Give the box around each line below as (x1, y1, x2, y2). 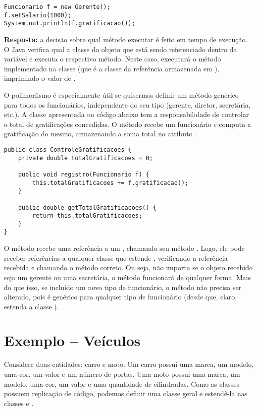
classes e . (4, 398, 34, 408)
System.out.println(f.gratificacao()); (4, 20, 135, 27)
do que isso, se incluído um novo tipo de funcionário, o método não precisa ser (4, 282, 242, 292)
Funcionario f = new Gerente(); (4, 3, 110, 10)
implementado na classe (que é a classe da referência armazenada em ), (4, 63, 219, 73)
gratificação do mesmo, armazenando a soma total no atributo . (4, 128, 197, 139)
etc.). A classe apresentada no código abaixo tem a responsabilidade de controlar (4, 109, 249, 119)
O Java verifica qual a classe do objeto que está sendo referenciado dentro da (4, 44, 237, 54)
